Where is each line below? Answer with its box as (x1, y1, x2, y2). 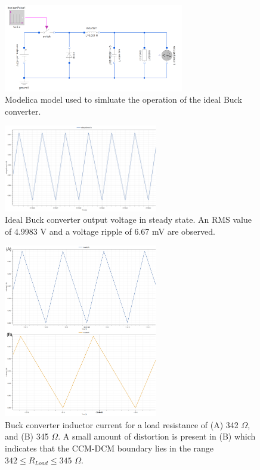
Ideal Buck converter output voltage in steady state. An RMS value (5, 213, 252, 226)
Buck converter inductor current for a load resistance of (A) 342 (5, 418, 239, 431)
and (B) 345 (5, 430, 49, 443)
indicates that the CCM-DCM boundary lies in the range (5, 442, 214, 454)
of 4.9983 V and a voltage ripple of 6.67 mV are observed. (5, 225, 215, 237)
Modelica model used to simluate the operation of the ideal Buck (5, 93, 242, 106)
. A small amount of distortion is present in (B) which (58, 430, 256, 443)
